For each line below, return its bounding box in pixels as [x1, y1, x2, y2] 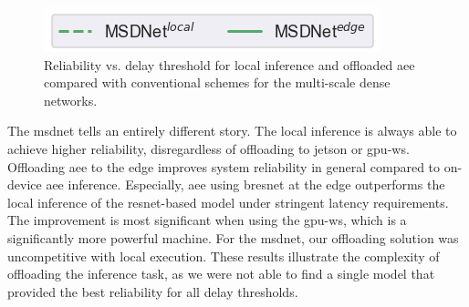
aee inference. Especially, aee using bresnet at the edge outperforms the [46, 175, 445, 194]
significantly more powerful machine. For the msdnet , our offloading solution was [7, 228, 459, 247]
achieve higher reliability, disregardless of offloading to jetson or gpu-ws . [7, 138, 410, 158]
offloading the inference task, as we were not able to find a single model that [7, 264, 435, 283]
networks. [44, 90, 98, 109]
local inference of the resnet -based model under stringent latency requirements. [7, 192, 449, 211]
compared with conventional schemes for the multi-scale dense [44, 73, 391, 92]
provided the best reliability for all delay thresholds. [7, 281, 298, 301]
